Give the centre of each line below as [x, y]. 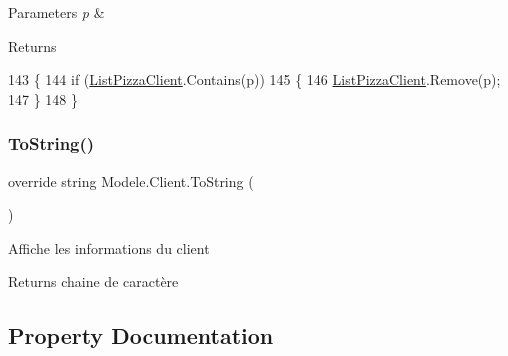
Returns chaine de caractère [93, 281]
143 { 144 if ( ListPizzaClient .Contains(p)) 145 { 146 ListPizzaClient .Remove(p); [254, 79]
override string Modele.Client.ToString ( [131, 180]
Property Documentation [141, 335]
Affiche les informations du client [109, 247]
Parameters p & [56, 12]
